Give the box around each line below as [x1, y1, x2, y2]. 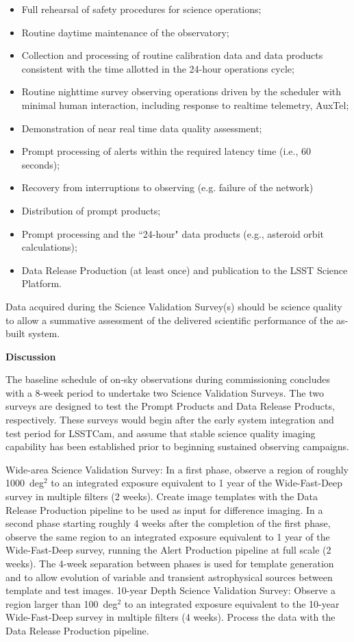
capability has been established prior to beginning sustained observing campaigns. [5, 439, 349, 454]
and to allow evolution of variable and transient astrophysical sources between [5, 569, 333, 584]
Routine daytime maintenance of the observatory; [21, 25, 229, 39]
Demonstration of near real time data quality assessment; [21, 121, 262, 135]
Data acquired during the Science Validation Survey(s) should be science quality [5, 299, 342, 313]
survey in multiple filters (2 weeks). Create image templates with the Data [5, 489, 318, 504]
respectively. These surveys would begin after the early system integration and [5, 412, 334, 427]
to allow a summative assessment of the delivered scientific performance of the [5, 312, 333, 327]
